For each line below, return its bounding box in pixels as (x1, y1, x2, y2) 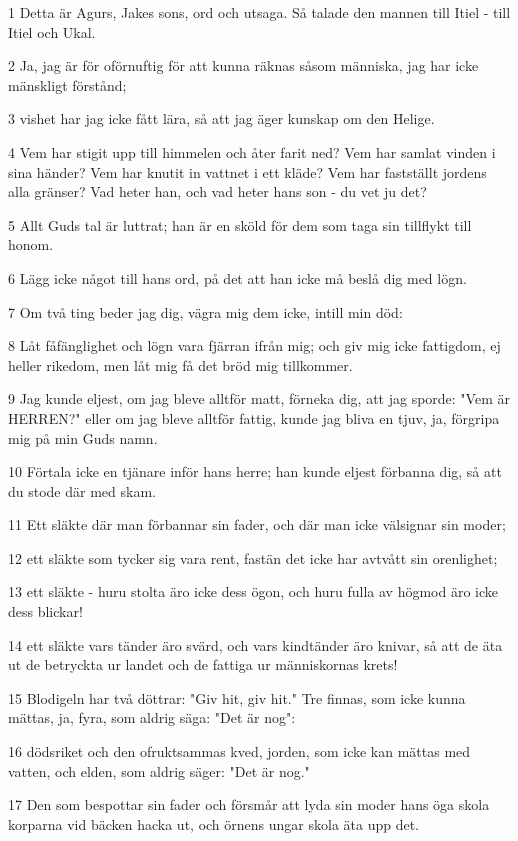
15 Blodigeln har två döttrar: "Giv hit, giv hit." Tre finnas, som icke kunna (8, 687, 466, 708)
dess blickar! (8, 601, 83, 622)
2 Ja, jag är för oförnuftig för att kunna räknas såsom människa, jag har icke (8, 55, 479, 76)
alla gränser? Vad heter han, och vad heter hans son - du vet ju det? (8, 181, 427, 202)
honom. (8, 234, 54, 255)
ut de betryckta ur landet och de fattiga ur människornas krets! (8, 654, 398, 675)
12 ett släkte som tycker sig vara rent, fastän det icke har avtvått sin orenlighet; (8, 547, 498, 568)
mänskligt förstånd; (8, 74, 127, 95)
